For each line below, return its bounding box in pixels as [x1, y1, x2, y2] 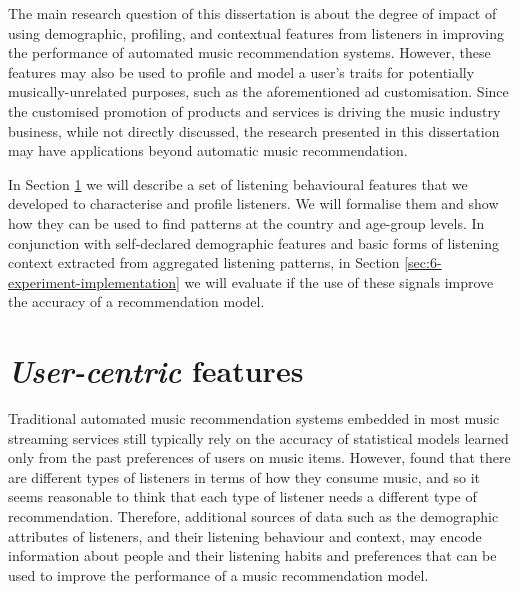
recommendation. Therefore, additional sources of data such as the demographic [8, 506, 499, 526]
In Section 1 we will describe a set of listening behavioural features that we [8, 173, 468, 194]
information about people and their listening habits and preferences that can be [8, 545, 497, 566]
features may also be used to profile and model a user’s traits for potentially [8, 61, 475, 82]
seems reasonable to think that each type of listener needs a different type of [8, 486, 477, 507]
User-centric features [8, 350, 304, 392]
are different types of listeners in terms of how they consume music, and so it [8, 466, 480, 487]
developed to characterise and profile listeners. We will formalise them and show [8, 193, 499, 214]
